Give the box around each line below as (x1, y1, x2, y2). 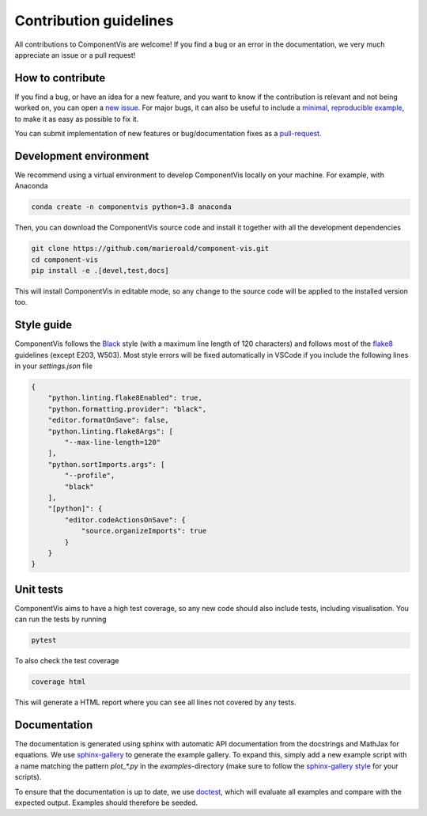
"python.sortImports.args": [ (47, 460, 165, 469)
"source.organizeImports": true (81, 526, 207, 536)
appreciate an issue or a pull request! (14, 50, 136, 59)
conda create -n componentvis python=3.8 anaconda (31, 203, 232, 211)
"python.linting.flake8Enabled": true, (47, 393, 203, 403)
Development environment (14, 149, 149, 162)
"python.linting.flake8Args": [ (47, 427, 174, 435)
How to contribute (14, 71, 106, 85)
